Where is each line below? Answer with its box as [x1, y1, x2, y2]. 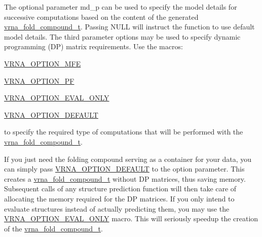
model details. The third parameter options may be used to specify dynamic [4, 31, 241, 42]
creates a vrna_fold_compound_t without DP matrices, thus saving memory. [4, 173, 246, 184]
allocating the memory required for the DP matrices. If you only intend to [4, 193, 235, 204]
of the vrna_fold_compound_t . [4, 223, 103, 233]
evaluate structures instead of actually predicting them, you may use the [4, 203, 230, 214]
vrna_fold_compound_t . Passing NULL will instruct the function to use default [4, 21, 255, 32]
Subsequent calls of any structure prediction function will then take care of [4, 183, 237, 194]
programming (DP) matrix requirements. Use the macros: [4, 41, 183, 52]
